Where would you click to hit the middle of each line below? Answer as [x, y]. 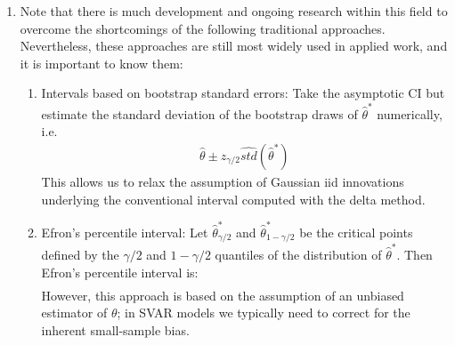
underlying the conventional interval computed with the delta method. [233, 199]
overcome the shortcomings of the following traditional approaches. [203, 28]
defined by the [80, 254]
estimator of [74, 313]
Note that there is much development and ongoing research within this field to [234, 11]
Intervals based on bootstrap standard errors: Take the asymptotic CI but [243, 93]
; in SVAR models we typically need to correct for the [264, 313]
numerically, [410, 113]
